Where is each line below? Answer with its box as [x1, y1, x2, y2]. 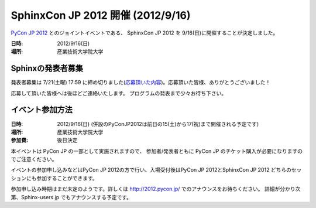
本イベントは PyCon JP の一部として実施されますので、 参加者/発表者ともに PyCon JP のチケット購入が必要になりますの [11, 147, 303, 155]
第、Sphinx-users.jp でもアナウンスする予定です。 [11, 193, 132, 200]
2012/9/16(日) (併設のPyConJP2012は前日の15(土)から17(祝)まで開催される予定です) [57, 120, 259, 127]
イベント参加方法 [11, 105, 73, 115]
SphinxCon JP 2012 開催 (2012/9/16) [11, 9, 191, 22]
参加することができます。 [36, 175, 98, 182]
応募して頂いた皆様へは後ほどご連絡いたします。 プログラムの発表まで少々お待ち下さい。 [11, 90, 227, 97]
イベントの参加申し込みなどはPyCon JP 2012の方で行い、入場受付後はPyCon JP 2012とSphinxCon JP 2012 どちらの [11, 166, 292, 173]
